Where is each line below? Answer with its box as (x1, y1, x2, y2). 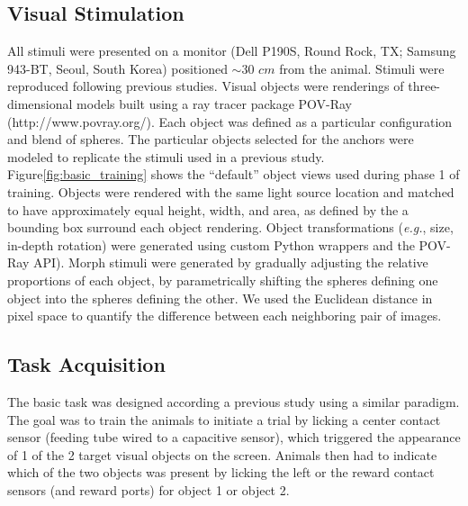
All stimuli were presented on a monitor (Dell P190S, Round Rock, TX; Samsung (7, 41, 456, 60)
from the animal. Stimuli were (279, 59, 445, 77)
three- (408, 77, 441, 95)
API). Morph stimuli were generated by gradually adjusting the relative (32, 253, 428, 272)
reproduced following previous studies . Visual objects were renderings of (7, 77, 404, 95)
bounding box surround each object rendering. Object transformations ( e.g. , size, (7, 218, 454, 237)
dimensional (7, 94, 73, 113)
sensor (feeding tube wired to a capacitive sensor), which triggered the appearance (7, 428, 461, 447)
